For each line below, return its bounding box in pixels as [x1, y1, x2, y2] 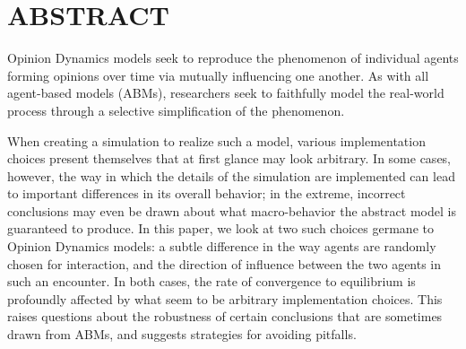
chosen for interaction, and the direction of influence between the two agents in [7, 254, 442, 273]
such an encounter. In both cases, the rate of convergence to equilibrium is [7, 272, 416, 291]
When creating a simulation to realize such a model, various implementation [7, 131, 426, 150]
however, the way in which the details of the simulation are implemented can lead [7, 166, 455, 185]
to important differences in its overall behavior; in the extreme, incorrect [7, 184, 406, 203]
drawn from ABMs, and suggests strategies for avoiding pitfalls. [7, 325, 357, 344]
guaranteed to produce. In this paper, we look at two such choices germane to [7, 219, 434, 238]
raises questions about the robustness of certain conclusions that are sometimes [7, 307, 443, 326]
